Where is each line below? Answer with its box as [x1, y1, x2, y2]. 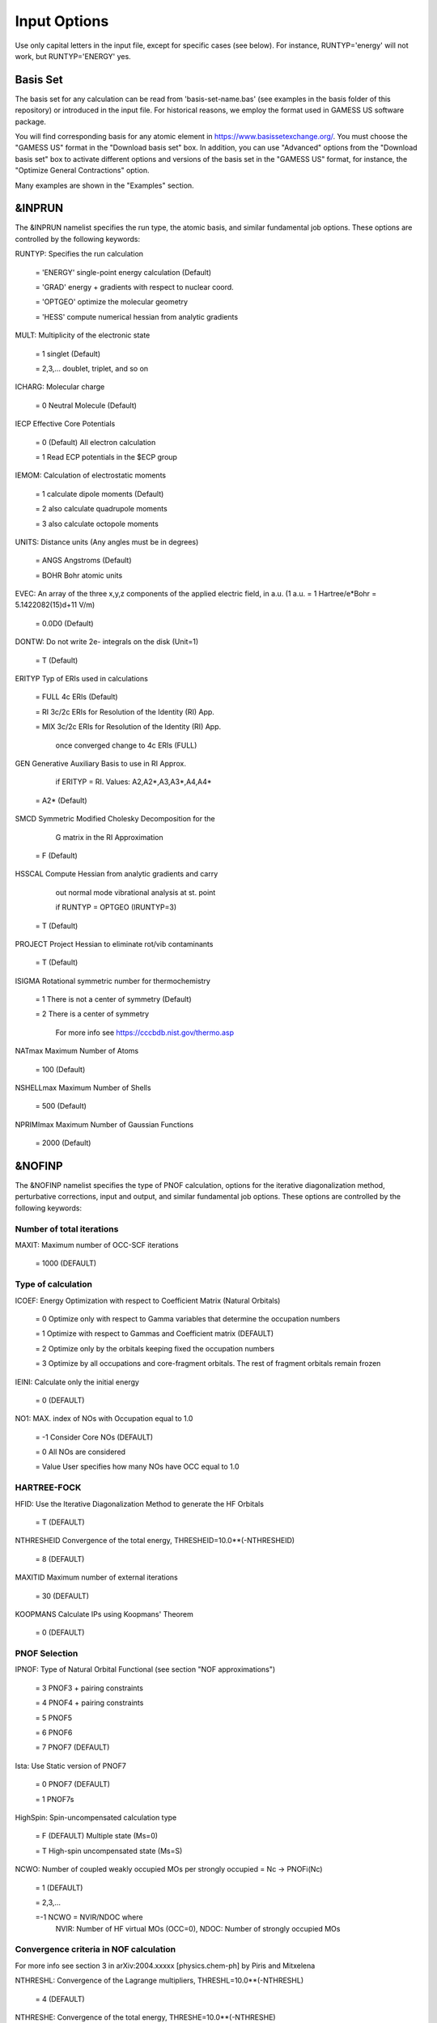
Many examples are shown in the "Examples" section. [15, 180, 194, 190]
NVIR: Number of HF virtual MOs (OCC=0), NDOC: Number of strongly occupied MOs [55, 1923, 341, 1933]
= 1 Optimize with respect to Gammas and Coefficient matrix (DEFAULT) [35, 1329, 274, 1338]
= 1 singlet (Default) [35, 349, 101, 358]
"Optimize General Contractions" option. [15, 166, 150, 176]
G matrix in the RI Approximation [55, 832, 163, 842]
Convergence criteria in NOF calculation [15, 1944, 176, 1955]
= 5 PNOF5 [35, 1712, 73, 1723]
